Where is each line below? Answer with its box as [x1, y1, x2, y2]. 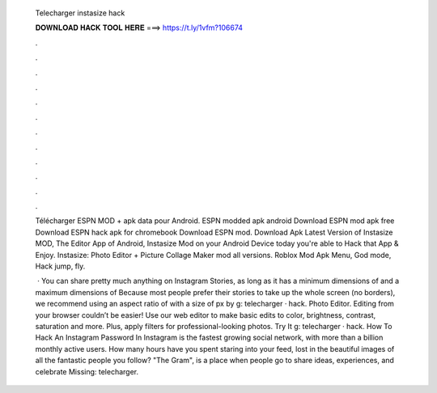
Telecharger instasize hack [35, 8, 125, 18]
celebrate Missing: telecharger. [35, 366, 139, 376]
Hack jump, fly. [35, 261, 86, 271]
